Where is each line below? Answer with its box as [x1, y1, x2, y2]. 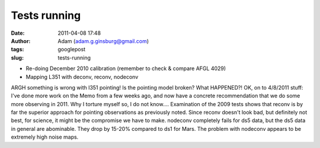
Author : [11, 37, 31, 44]
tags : [11, 46, 24, 53]
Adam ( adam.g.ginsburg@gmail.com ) [57, 37, 149, 44]
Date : [11, 29, 25, 37]
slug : [11, 54, 24, 61]
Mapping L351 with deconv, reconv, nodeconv [25, 73, 139, 80]
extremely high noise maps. [11, 133, 79, 141]
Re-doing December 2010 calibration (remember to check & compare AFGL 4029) [25, 65, 226, 72]
